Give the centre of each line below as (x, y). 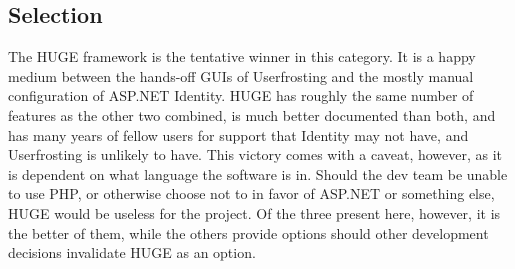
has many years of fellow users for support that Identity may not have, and (238, 134)
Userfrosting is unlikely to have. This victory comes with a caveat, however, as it (255, 154)
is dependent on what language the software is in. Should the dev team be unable (258, 173)
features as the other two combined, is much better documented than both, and (252, 114)
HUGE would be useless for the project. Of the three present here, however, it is (254, 212)
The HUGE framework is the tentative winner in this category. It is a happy (242, 56)
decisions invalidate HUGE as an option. (132, 252)
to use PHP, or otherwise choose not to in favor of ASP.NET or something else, (251, 193)
